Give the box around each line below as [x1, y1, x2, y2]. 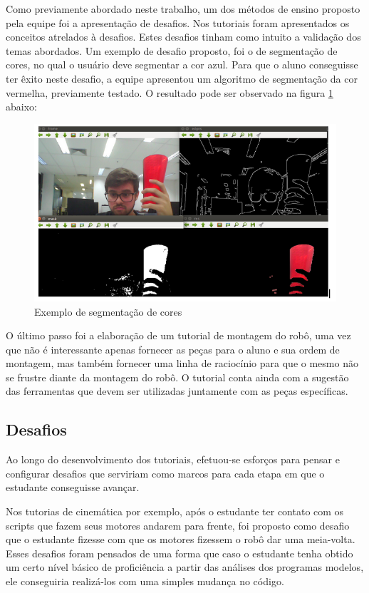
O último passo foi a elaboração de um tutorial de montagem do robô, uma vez [6, 328, 351, 343]
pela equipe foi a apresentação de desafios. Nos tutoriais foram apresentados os [6, 15, 350, 30]
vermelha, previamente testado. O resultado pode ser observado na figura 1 [6, 85, 333, 100]
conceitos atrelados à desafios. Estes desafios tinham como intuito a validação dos [6, 29, 361, 44]
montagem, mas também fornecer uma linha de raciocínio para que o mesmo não [6, 356, 358, 371]
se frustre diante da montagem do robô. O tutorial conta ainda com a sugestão [6, 369, 349, 384]
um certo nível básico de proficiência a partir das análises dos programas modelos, [6, 560, 364, 574]
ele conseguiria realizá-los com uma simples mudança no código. [6, 574, 284, 589]
